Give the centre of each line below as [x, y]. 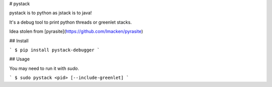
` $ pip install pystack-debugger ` [55, 50]
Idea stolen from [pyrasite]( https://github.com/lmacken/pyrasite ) [76, 31]
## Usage [20, 59]
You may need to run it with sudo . [44, 68]
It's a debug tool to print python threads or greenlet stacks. [71, 22]
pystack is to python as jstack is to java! [51, 13]
